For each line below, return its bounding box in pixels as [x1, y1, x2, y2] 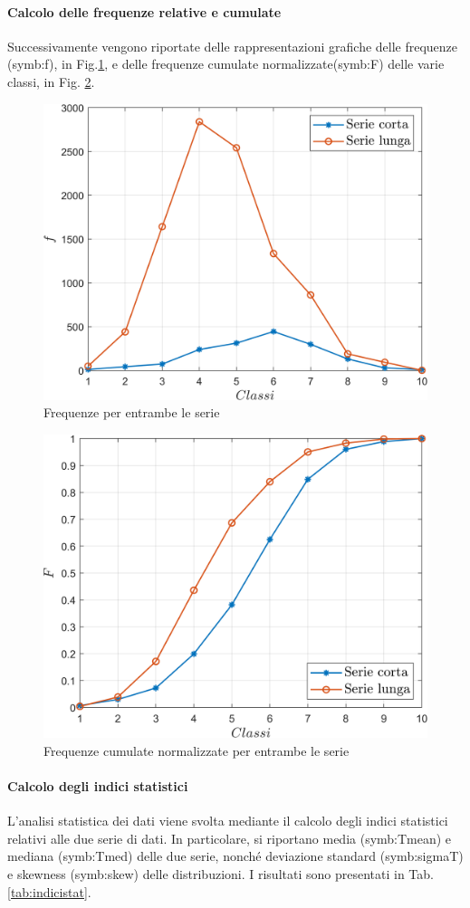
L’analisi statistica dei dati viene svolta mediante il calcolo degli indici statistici [7, 811, 448, 830]
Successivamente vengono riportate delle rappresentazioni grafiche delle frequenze [7, 36, 458, 55]
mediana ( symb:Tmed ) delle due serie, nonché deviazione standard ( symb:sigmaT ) [7, 846, 464, 865]
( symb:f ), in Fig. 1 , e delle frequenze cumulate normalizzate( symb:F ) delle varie [7, 54, 445, 73]
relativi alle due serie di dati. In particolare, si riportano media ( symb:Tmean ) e [7, 828, 452, 847]
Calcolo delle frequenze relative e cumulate [7, 2, 282, 21]
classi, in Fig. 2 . [7, 72, 95, 91]
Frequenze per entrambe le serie [43, 403, 220, 422]
